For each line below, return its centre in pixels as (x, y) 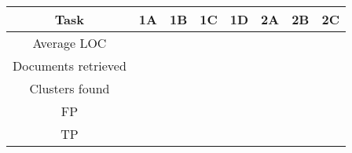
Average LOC (70, 43)
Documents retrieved (70, 66)
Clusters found (70, 88)
